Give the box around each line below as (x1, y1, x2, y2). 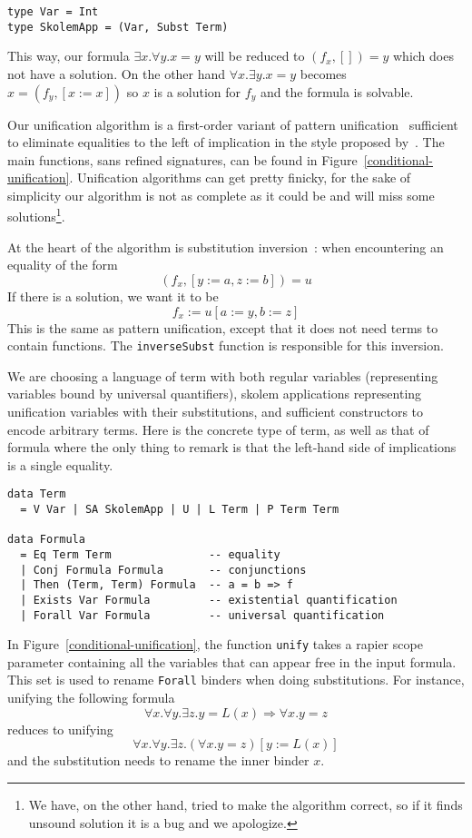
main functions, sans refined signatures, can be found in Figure (7, 150, 358, 169)
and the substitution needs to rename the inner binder (7, 751, 310, 770)
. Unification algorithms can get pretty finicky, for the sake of (69, 168, 411, 187)
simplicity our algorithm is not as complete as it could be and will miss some (7, 185, 435, 204)
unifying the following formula (7, 688, 175, 707)
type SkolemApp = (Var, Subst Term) (7, 20, 229, 34)
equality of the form (7, 255, 118, 274)
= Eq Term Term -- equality (20, 547, 280, 561)
